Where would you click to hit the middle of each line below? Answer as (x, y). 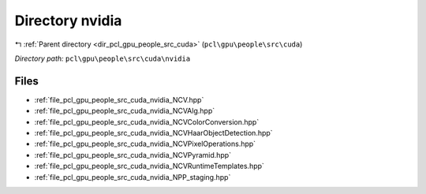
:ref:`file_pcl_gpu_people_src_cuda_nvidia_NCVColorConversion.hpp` (147, 121)
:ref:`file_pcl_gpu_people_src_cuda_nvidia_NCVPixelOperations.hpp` (145, 144)
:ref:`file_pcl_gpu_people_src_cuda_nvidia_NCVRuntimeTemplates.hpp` (149, 166)
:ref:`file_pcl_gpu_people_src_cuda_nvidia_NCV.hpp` (119, 99)
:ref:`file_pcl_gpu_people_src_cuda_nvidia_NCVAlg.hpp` (125, 111)
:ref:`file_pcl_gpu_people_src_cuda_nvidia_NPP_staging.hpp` (133, 177)
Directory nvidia (68, 21)
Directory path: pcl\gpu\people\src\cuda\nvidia (103, 58)
